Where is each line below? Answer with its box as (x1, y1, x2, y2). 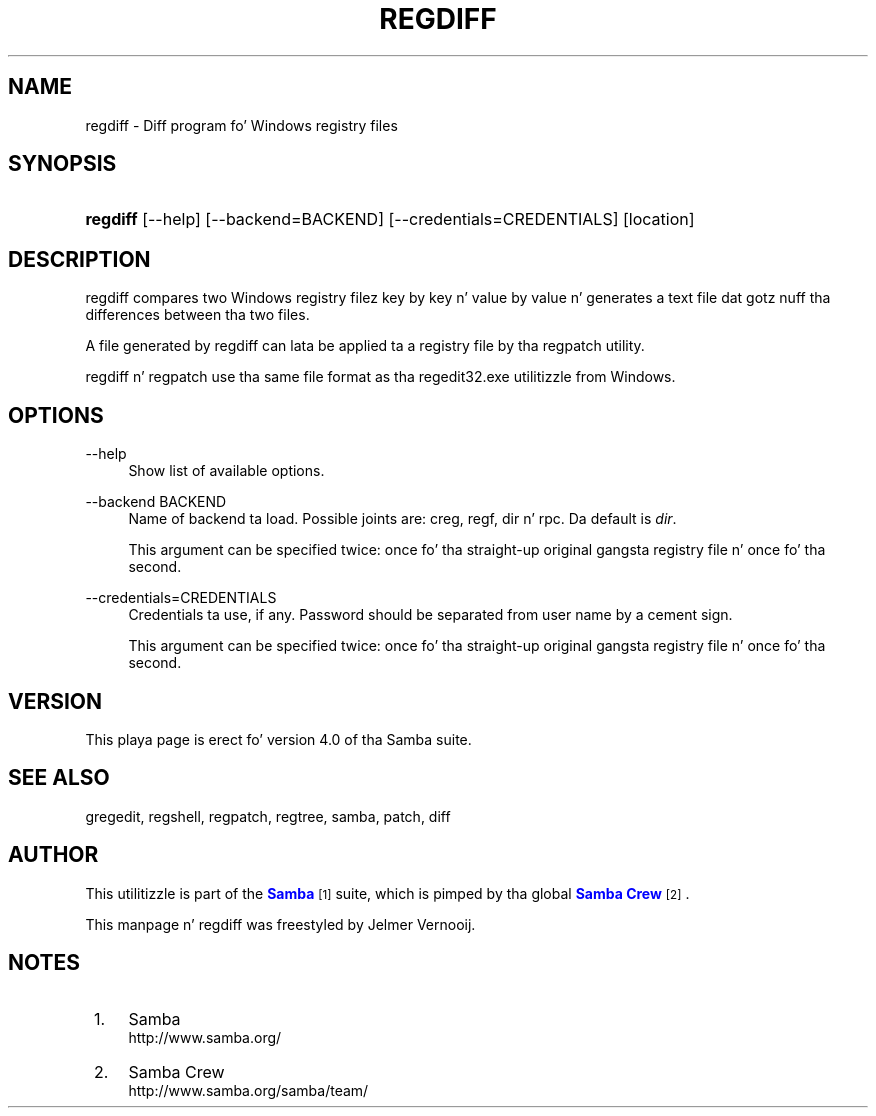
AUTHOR (8, 842, 99, 868)
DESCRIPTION (8, 246, 151, 272)
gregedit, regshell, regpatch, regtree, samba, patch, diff (85, 807, 451, 825)
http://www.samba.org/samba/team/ (128, 1081, 369, 1099)
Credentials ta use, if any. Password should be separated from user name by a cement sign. (128, 606, 733, 624)
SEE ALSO (8, 765, 110, 791)
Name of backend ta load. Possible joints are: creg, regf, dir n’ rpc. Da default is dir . (128, 510, 677, 528)
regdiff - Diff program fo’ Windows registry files (85, 116, 398, 134)
